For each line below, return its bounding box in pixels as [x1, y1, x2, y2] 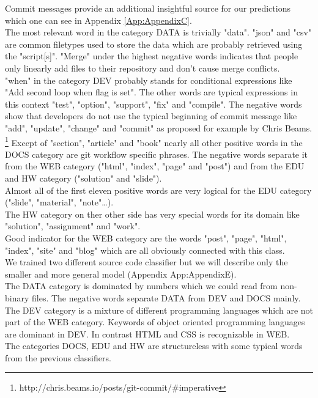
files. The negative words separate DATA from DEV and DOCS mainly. [32, 291, 301, 304]
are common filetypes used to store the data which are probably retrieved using [5, 37, 303, 50]
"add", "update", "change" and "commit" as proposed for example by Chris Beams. [5, 121, 312, 134]
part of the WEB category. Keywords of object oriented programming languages [5, 315, 305, 328]
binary [5, 291, 29, 304]
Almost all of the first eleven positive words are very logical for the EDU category [5, 183, 312, 196]
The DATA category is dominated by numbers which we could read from [5, 279, 278, 292]
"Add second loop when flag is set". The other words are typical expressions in [5, 86, 298, 98]
